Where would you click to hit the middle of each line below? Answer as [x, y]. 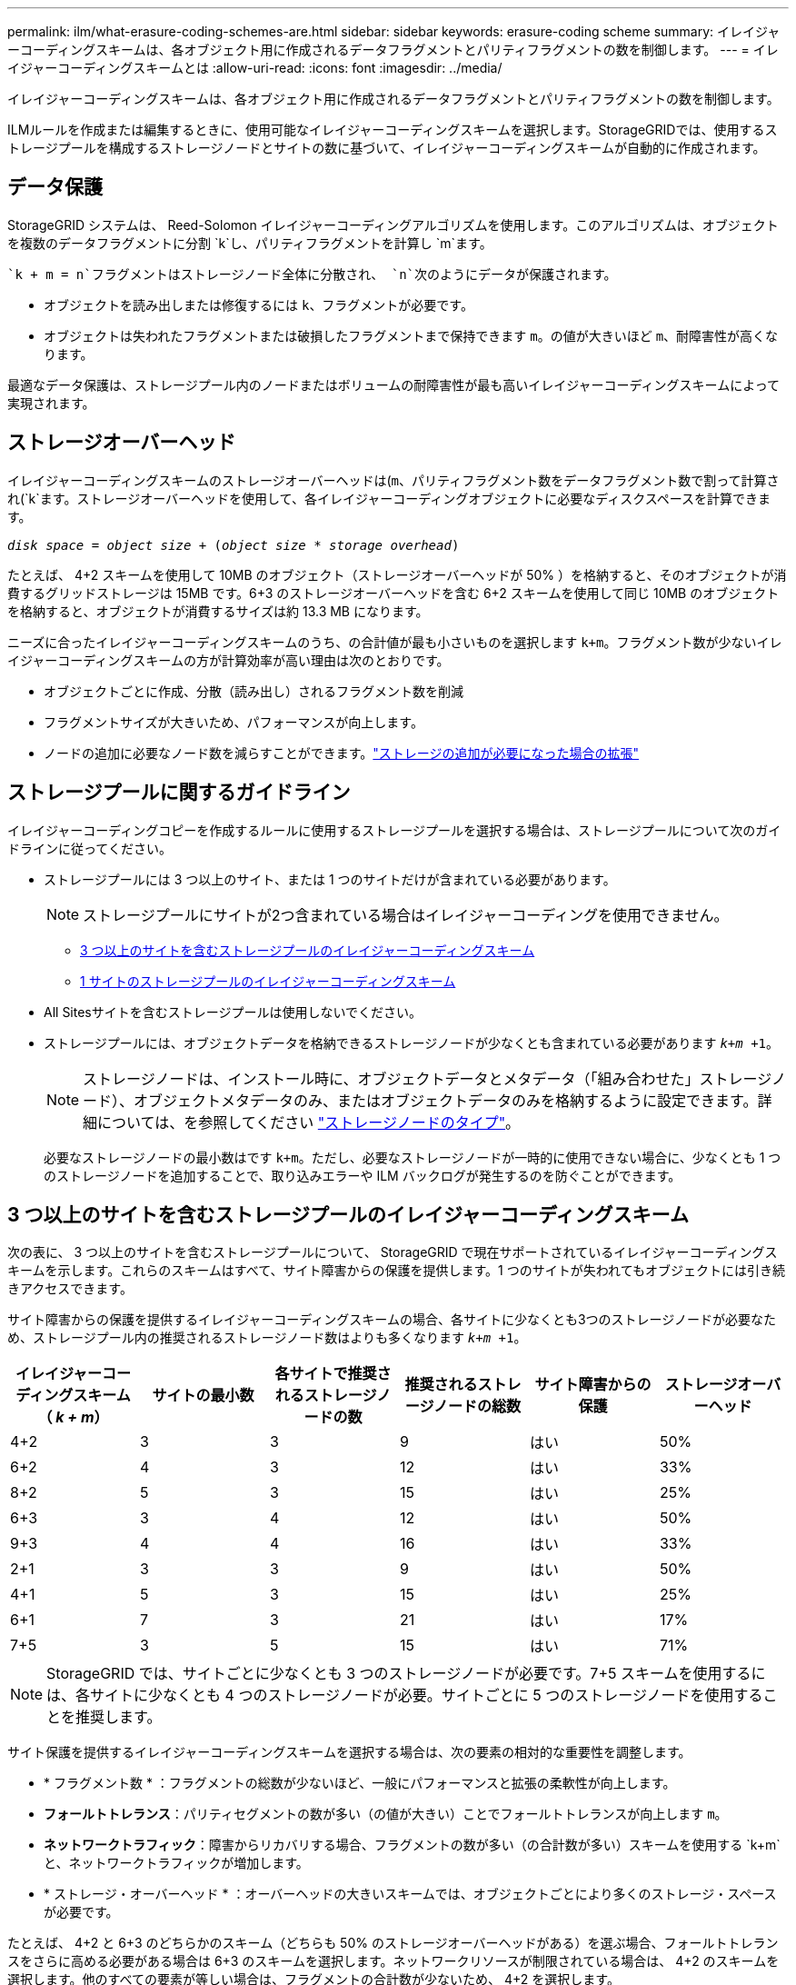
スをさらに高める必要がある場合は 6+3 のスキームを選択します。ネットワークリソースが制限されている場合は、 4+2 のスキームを [393, 1961]
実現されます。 [51, 403]
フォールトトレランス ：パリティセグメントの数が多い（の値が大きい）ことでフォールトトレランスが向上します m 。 [386, 1814]
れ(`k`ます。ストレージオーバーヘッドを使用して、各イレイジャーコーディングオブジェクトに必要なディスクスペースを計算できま [389, 498]
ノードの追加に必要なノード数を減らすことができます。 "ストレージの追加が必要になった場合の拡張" [342, 753]
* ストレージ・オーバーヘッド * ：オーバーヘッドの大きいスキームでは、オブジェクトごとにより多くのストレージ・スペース [410, 1894]
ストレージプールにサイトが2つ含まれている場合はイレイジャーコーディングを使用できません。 [406, 915]
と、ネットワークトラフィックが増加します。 [176, 1863]
